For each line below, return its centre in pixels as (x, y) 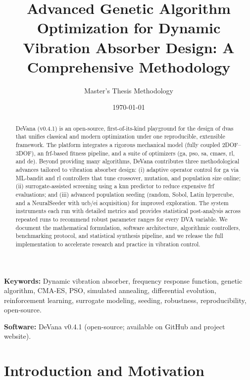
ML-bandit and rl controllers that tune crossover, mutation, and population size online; (128, 178)
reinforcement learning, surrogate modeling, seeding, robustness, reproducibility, (125, 300)
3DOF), (25, 153)
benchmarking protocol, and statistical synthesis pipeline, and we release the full (119, 236)
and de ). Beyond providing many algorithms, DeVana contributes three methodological (127, 161)
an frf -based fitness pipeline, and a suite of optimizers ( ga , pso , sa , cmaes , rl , (136, 153)
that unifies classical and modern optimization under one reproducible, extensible (120, 136)
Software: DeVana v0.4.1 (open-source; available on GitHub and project (115, 326)
